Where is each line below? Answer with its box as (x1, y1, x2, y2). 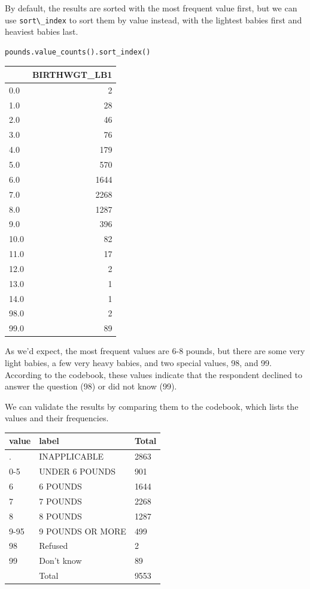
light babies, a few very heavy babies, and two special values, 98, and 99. (5, 356, 272, 368)
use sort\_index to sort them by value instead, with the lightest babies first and (5, 13, 302, 26)
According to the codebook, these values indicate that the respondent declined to (5, 368, 302, 380)
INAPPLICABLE (39, 450, 104, 463)
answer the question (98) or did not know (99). (5, 380, 177, 392)
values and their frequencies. (5, 412, 109, 424)
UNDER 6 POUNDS (39, 465, 116, 478)
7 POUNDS (39, 494, 82, 507)
